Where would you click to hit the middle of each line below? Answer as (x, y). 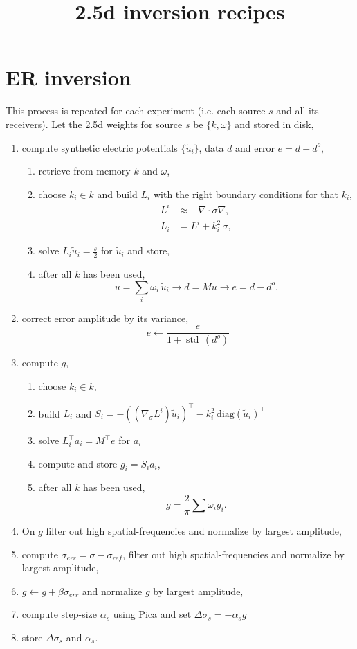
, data (211, 147)
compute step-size (59, 614)
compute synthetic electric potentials (100, 147)
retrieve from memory (84, 171)
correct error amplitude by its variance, (105, 318)
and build (117, 194)
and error (255, 147)
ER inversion (68, 77)
